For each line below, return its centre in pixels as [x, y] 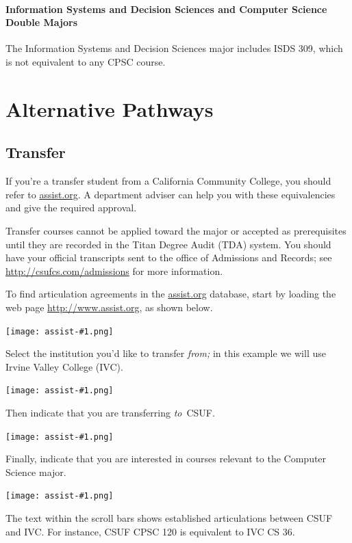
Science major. [36, 472]
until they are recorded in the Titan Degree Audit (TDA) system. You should [168, 244]
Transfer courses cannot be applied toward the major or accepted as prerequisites [176, 230]
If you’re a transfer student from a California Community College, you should [168, 181]
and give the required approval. [71, 208]
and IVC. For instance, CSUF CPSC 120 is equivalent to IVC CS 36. [150, 531]
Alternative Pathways [110, 108]
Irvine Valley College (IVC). [64, 366]
